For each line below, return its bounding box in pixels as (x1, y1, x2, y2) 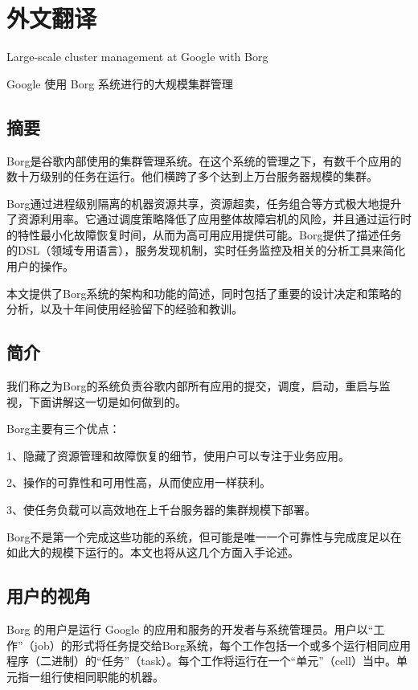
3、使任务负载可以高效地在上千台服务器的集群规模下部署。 (6, 501, 316, 518)
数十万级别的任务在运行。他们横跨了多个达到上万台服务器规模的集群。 (6, 168, 378, 185)
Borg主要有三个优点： (6, 420, 121, 437)
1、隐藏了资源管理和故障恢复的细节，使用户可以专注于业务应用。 (6, 447, 350, 463)
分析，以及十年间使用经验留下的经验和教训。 (6, 300, 243, 317)
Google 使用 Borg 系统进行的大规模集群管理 (6, 75, 233, 92)
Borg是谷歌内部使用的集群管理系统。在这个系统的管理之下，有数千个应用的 (6, 152, 402, 169)
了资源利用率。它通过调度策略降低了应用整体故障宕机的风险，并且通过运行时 (6, 210, 412, 227)
